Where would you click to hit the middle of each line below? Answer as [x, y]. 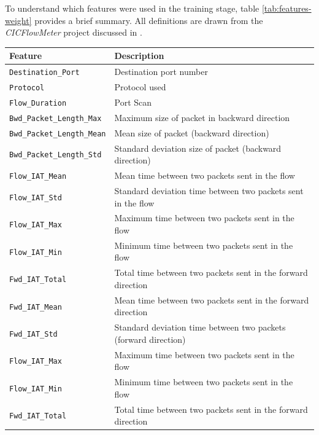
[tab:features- [286, 8]
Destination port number [161, 72]
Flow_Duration [38, 103]
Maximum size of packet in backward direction [202, 117]
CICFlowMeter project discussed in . [74, 32]
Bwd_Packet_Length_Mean [58, 134]
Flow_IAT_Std [36, 198]
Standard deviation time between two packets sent [209, 190]
